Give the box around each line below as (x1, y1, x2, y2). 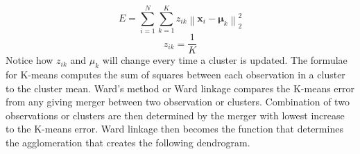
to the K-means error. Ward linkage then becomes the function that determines (6, 121, 343, 136)
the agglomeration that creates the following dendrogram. (6, 135, 250, 149)
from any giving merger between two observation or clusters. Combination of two (6, 94, 350, 109)
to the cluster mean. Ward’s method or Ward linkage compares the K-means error (6, 80, 355, 95)
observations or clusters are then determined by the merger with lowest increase (6, 108, 345, 122)
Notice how (6, 53, 53, 67)
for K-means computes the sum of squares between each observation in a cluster (6, 67, 345, 81)
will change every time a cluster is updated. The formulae (102, 53, 348, 67)
